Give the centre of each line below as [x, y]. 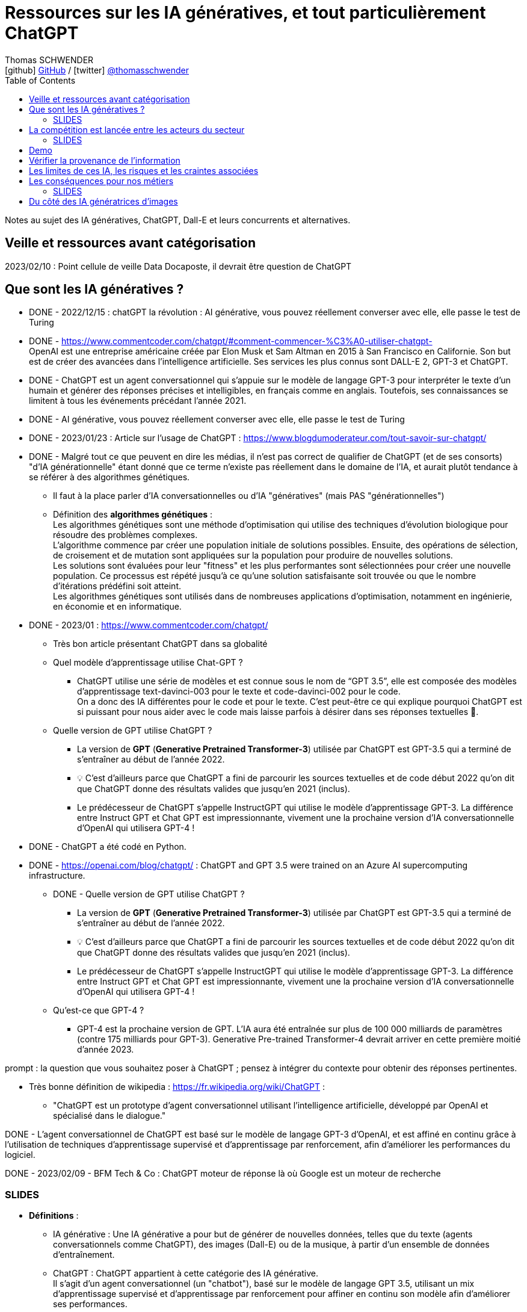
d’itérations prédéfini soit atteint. [117, 586]
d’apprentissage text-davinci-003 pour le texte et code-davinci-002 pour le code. [239, 692]
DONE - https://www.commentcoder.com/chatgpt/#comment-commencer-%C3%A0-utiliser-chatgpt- [231, 341]
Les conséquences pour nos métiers [101, 181]
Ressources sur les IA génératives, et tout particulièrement [245, 13]
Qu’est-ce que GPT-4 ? [99, 1010]
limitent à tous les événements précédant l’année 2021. [138, 401]
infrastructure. [57, 876]
